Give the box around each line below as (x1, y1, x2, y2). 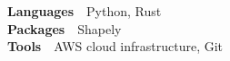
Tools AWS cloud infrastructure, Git (7, 37, 224, 56)
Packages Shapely (7, 19, 122, 38)
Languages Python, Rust (7, 2, 162, 20)
